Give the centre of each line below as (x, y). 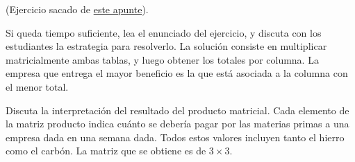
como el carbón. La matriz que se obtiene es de (106, 151)
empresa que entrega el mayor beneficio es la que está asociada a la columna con (177, 73)
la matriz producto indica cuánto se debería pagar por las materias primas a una (177, 124)
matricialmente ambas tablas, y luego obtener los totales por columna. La (162, 59)
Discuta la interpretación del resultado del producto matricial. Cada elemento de (177, 110)
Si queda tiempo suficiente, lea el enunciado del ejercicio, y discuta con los (164, 32)
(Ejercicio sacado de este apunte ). (77, 9)
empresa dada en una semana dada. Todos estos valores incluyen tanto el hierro (175, 137)
